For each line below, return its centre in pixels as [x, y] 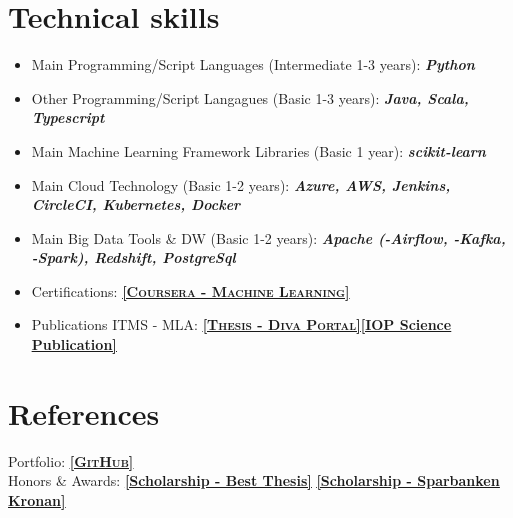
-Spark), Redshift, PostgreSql [133, 257]
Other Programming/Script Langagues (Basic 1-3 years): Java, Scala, [250, 97]
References [84, 412]
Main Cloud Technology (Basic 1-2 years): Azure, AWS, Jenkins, [241, 184]
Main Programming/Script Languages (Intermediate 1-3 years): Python [253, 64]
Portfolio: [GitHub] [71, 460]
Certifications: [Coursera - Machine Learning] [190, 290]
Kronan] [37, 499]
